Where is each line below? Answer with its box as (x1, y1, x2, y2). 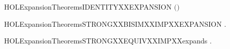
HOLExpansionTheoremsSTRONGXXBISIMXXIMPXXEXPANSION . (4, 18, 226, 29)
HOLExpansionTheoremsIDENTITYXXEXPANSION (4, 2, 172, 12)
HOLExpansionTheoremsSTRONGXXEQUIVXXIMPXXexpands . (4, 35, 212, 46)
